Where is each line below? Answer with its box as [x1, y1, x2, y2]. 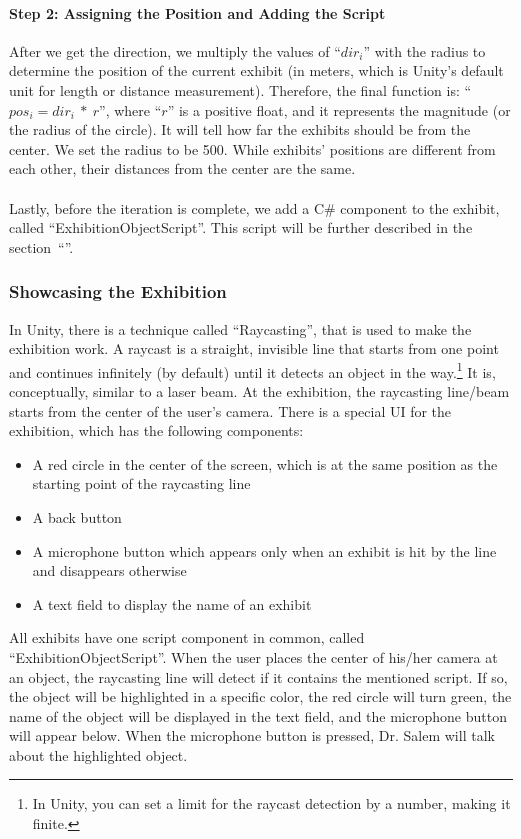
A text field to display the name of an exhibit [32, 593, 312, 614]
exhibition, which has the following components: [9, 420, 304, 441]
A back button [32, 506, 122, 527]
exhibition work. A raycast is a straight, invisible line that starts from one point [9, 338, 499, 359]
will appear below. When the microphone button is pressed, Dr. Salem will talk [9, 725, 495, 746]
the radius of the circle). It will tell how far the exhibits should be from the [9, 119, 471, 140]
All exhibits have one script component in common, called [9, 627, 365, 648]
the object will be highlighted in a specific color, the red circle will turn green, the [9, 686, 512, 707]
